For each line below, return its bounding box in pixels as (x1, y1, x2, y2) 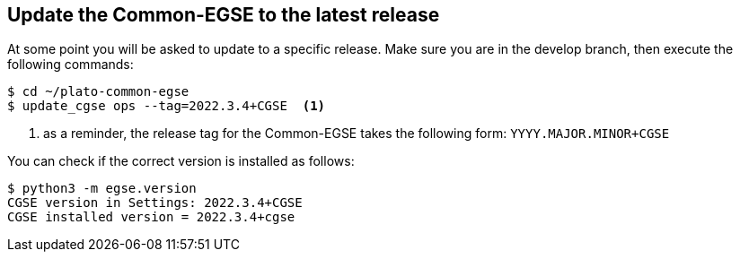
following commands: (7, 56, 134, 73)
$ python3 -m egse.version (7, 181, 197, 196)
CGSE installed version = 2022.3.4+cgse (7, 210, 295, 225)
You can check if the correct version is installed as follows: (7, 153, 355, 169)
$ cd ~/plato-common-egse (7, 84, 189, 99)
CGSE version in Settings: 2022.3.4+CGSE (7, 195, 303, 211)
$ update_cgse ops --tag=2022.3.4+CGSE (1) (7, 99, 326, 114)
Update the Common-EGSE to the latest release (7, 4, 440, 26)
